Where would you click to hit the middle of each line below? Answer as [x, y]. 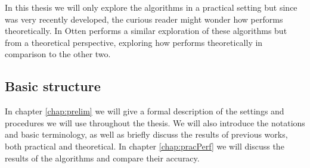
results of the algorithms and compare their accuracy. [102, 158]
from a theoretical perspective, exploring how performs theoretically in [134, 42]
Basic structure [53, 86]
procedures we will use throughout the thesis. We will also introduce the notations [155, 122]
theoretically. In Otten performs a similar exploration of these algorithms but [146, 31]
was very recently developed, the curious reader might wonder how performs [144, 19]
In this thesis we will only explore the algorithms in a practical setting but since [151, 7]
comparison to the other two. [58, 54]
